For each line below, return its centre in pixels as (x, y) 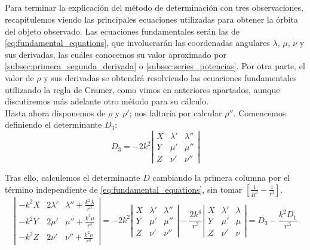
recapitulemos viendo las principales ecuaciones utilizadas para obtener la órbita (151, 19)
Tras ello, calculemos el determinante (73, 178)
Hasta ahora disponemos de (55, 112)
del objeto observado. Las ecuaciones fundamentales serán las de (122, 31)
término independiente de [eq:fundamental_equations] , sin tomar (124, 189)
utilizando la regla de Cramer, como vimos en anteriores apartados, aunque (142, 89)
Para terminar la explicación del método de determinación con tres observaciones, (154, 7)
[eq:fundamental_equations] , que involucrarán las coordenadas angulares (137, 43)
